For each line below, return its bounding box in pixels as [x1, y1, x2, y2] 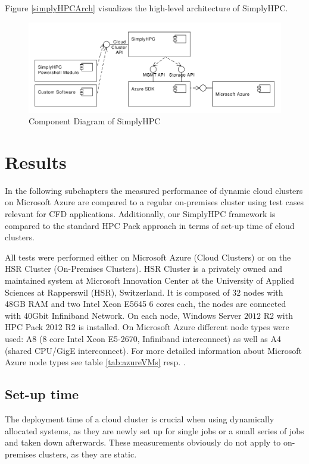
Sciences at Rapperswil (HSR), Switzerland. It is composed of [5, 286, 230, 298]
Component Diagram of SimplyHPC [29, 115, 161, 127]
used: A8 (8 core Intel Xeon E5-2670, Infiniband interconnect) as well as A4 [5, 332, 282, 344]
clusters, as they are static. [38, 447, 137, 460]
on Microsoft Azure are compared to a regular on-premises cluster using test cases [5, 196, 304, 208]
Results [5, 149, 67, 174]
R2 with [263, 309, 293, 321]
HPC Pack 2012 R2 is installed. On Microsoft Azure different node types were [5, 321, 289, 333]
